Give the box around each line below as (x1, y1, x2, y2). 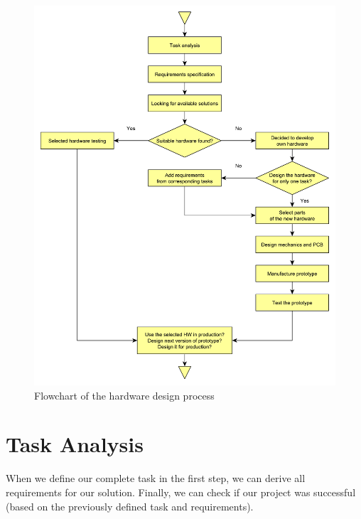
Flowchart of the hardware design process (34, 387, 215, 402)
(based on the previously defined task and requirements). (6, 498, 254, 513)
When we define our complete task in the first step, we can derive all (6, 471, 306, 486)
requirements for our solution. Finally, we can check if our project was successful (6, 484, 356, 499)
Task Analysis (6, 429, 144, 459)
